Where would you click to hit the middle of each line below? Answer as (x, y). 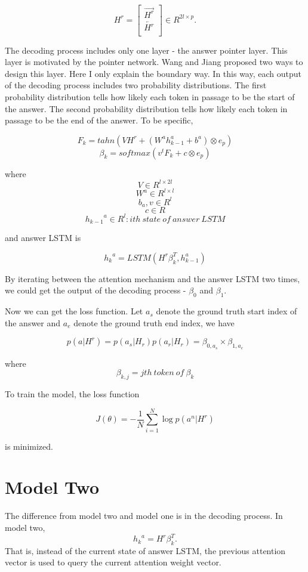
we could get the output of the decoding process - (96, 290)
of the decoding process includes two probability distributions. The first (136, 85)
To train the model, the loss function (72, 393)
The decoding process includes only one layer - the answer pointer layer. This (146, 50)
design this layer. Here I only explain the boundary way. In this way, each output (153, 73)
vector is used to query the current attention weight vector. (113, 562)
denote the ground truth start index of (227, 311)
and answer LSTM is (43, 238)
